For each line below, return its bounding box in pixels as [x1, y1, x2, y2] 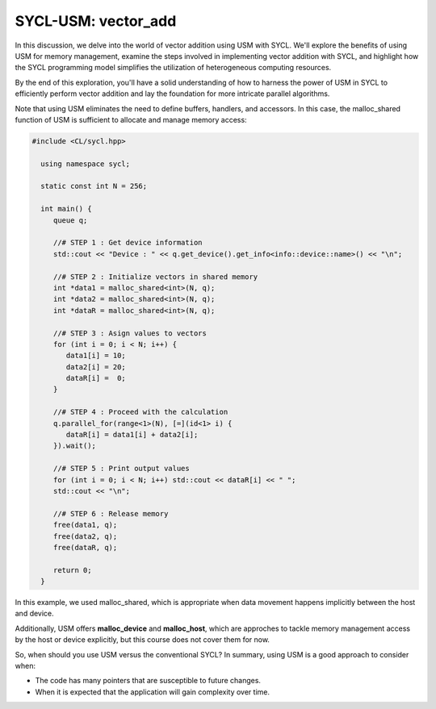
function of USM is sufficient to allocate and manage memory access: [15, 115, 247, 124]
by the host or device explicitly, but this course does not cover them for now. [15, 635, 270, 644]
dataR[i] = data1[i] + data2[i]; [65, 430, 199, 440]
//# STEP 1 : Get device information [52, 238, 203, 248]
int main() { [40, 204, 92, 214]
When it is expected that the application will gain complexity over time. [35, 686, 270, 697]
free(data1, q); [52, 520, 118, 530]
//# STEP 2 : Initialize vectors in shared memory [52, 272, 258, 282]
